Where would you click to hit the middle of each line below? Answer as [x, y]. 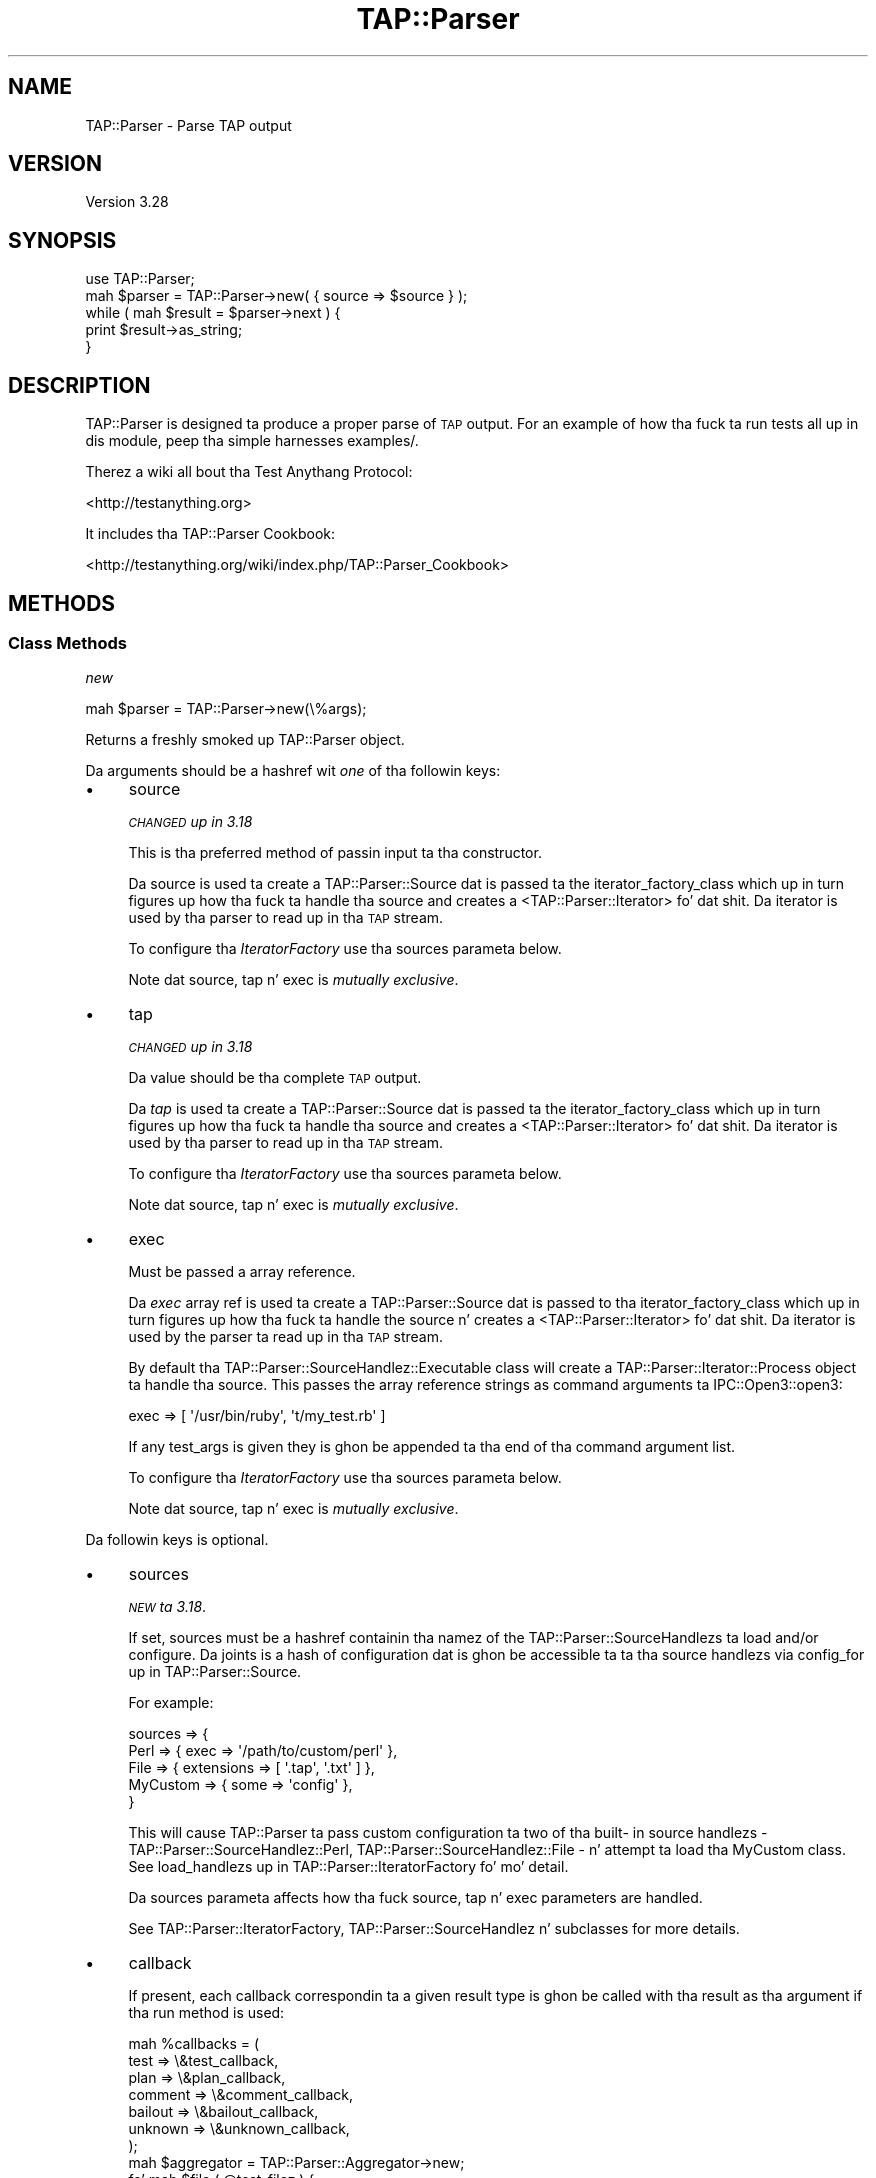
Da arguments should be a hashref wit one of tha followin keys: [293, 771]
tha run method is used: [206, 2013]
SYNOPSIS [62, 240]
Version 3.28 [127, 202]
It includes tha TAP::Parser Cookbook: [210, 534]
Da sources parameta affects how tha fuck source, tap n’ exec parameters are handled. [415, 1898]
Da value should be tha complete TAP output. [275, 1078]
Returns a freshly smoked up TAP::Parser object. [245, 740]
